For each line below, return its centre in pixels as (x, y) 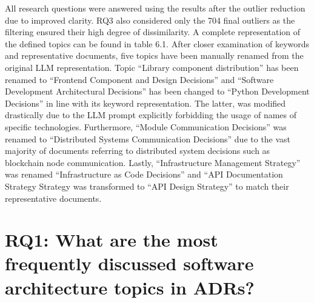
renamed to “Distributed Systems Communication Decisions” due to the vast (148, 138)
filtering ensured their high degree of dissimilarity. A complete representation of (153, 32)
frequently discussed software (129, 263)
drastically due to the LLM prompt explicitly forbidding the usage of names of (151, 115)
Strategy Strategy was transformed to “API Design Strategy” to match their (147, 186)
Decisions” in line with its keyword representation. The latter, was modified (145, 103)
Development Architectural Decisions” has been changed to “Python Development (157, 91)
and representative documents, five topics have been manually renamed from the (154, 55)
